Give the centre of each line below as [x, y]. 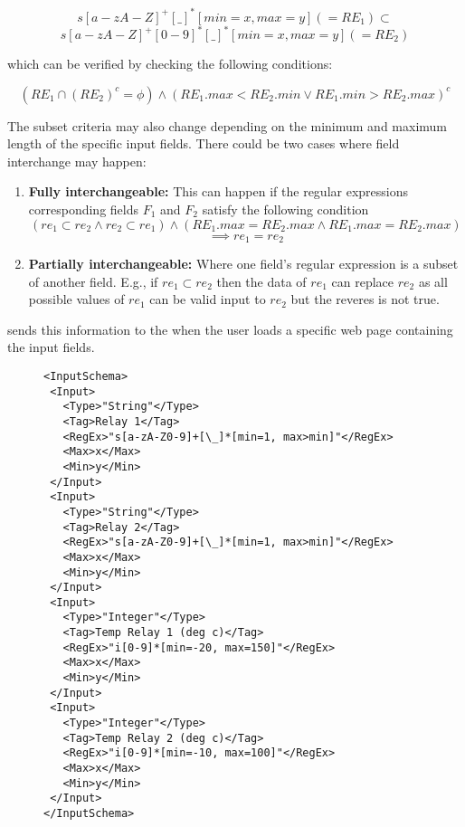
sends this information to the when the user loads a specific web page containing [230, 329]
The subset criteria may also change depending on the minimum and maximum [228, 125]
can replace [362, 281]
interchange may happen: [77, 161]
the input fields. [51, 347]
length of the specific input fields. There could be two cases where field [204, 143]
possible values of [76, 299]
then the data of [261, 281]
